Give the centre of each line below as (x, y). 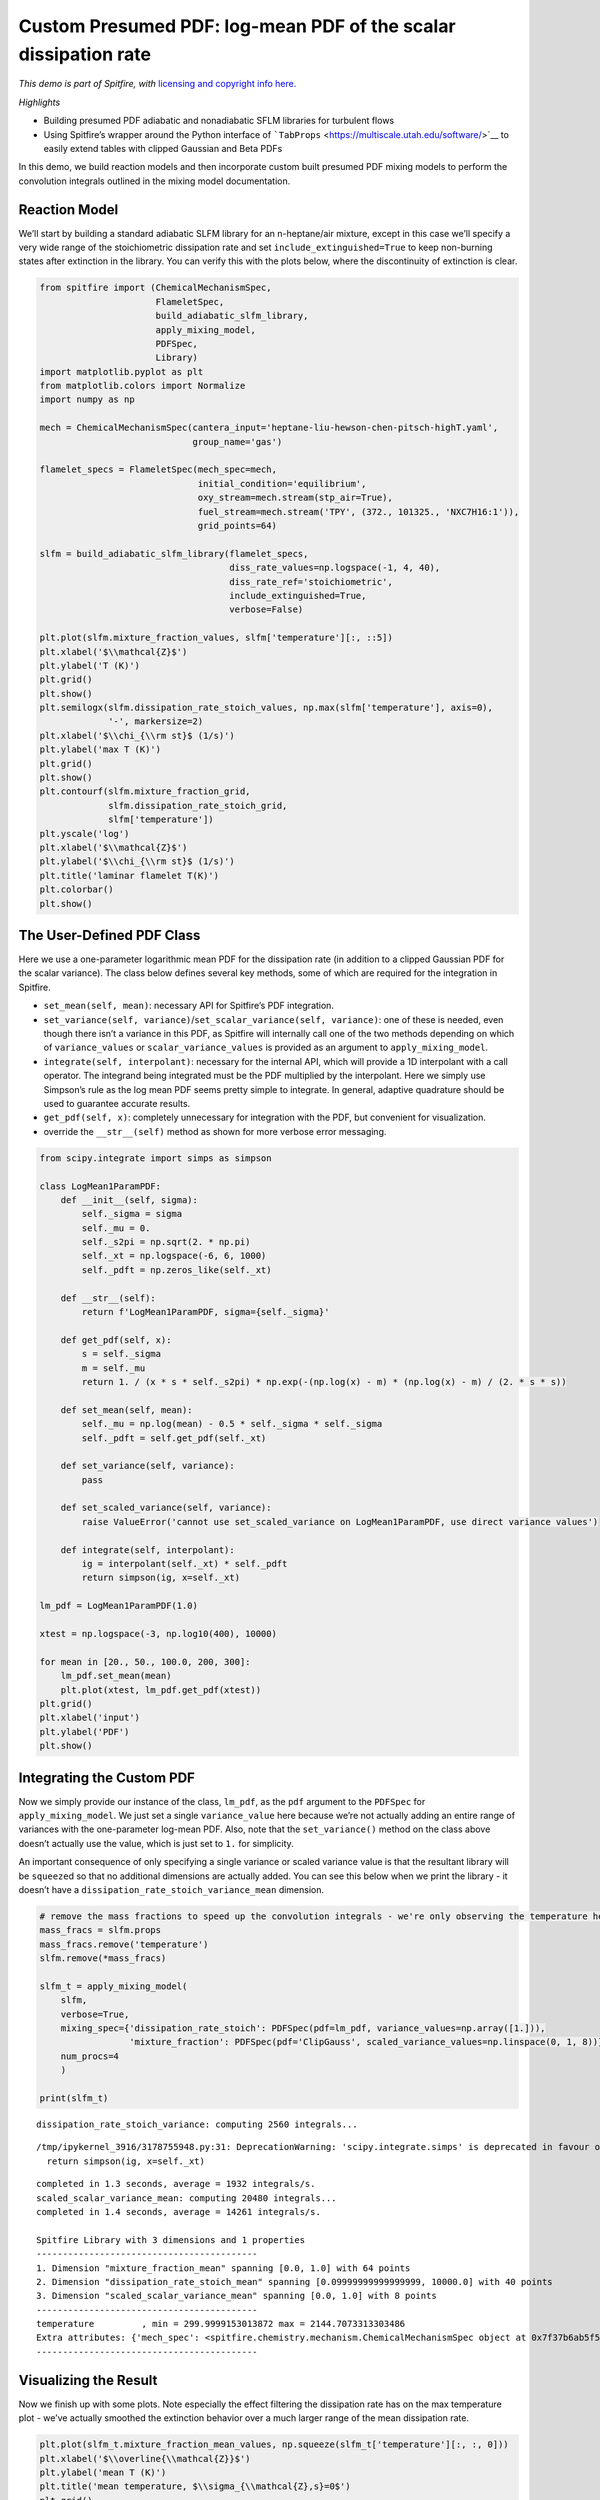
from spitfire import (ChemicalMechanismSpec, (155, 288)
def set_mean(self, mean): (127, 1409)
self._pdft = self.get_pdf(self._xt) (174, 1438)
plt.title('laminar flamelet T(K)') (129, 875)
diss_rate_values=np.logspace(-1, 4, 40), (335, 568)
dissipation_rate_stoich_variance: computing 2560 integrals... (197, 2124)
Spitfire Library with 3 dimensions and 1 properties (170, 2239)
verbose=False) (266, 609)
